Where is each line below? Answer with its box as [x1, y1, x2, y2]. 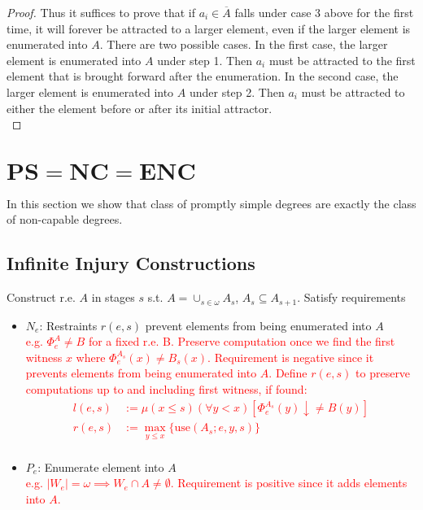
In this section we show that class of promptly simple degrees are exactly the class [7, 194, 416, 211]
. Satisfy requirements [297, 289, 406, 306]
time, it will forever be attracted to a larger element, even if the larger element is [7, 20, 411, 37]
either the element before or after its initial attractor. [7, 99, 273, 116]
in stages [91, 289, 135, 306]
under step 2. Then [189, 83, 285, 100]
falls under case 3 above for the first [234, 4, 414, 20]
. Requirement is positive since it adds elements [170, 474, 408, 491]
